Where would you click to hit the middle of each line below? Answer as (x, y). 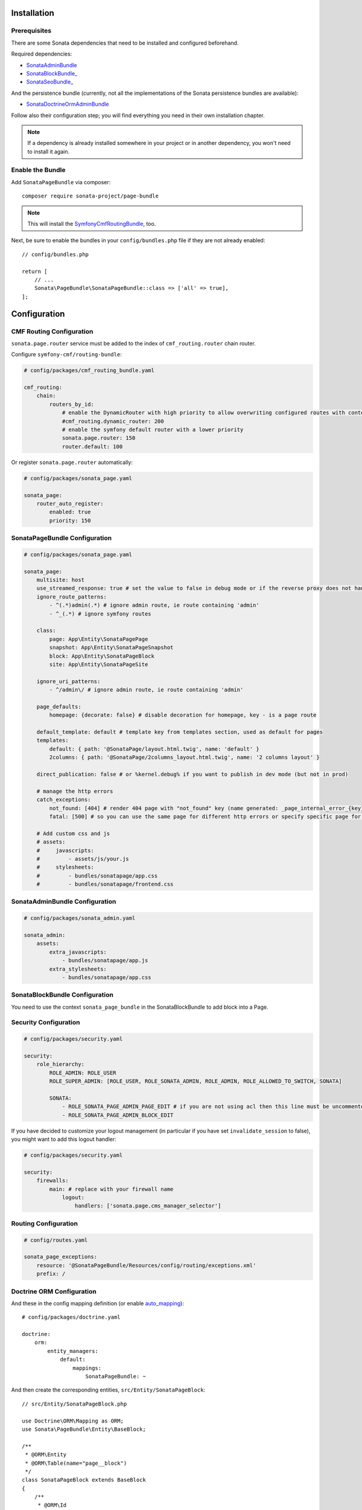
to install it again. (48, 152)
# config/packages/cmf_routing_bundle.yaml (89, 371)
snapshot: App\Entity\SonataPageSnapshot (111, 647)
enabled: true (70, 512)
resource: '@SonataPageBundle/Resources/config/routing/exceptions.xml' (146, 1265)
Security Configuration (46, 1023)
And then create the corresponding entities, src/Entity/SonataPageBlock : (108, 1390)
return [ (35, 271)
